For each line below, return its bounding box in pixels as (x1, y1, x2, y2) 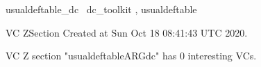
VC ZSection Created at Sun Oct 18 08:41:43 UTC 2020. (6, 25, 248, 39)
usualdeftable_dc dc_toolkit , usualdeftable (6, 2, 197, 16)
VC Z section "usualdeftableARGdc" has (6, 48, 177, 63)
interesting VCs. (187, 48, 257, 63)
